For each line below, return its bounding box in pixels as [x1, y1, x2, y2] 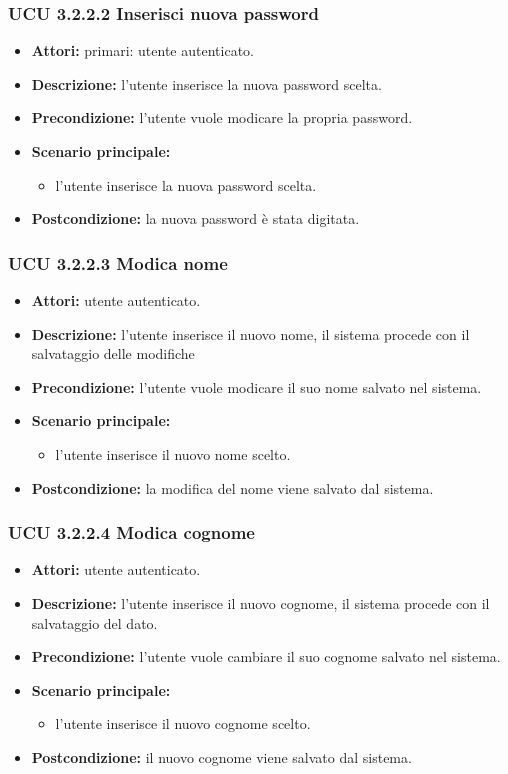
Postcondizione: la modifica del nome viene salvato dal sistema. [31, 477, 434, 498]
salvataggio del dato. [31, 612, 158, 633]
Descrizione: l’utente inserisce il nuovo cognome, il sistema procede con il [31, 592, 490, 613]
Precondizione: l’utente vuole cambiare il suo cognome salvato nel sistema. [31, 646, 501, 667]
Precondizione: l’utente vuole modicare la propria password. [31, 107, 413, 128]
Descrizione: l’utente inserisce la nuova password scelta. [31, 73, 382, 94]
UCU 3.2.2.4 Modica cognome [8, 520, 255, 545]
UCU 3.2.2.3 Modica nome [8, 250, 228, 275]
